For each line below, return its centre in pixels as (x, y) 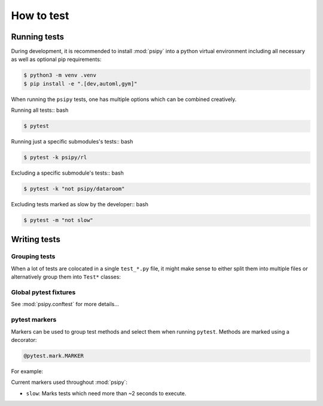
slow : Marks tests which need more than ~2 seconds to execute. (106, 393)
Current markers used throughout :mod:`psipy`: (69, 382)
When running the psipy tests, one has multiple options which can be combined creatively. (124, 99)
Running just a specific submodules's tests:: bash (72, 142)
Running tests (38, 37)
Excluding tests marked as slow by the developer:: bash (80, 204)
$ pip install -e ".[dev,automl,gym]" (80, 83)
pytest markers (34, 320)
